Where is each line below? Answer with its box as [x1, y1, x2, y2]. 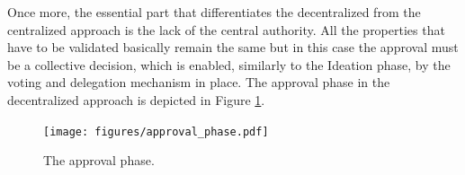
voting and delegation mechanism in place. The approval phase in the [7, 73, 390, 92]
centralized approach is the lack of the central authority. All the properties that [7, 20, 445, 39]
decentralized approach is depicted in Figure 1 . [7, 90, 265, 109]
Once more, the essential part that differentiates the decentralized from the [7, 3, 421, 21]
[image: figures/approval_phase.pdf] [43, 125, 269, 138]
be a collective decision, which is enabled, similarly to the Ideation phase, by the [7, 55, 451, 74]
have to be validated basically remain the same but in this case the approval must [7, 38, 459, 57]
